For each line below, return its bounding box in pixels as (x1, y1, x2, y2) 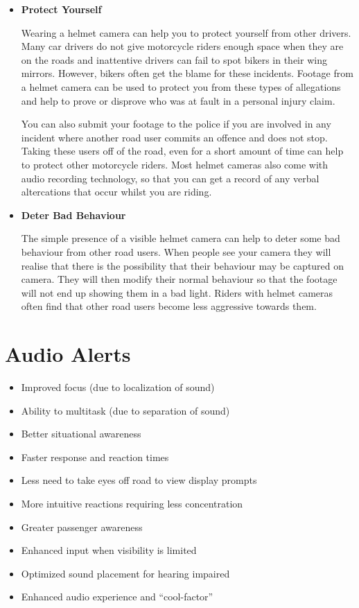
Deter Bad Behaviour (21, 207, 126, 222)
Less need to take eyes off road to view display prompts (21, 473, 257, 487)
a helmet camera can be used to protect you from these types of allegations (21, 79, 341, 94)
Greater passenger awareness (21, 519, 143, 534)
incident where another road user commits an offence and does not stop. (21, 130, 328, 144)
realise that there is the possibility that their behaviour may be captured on (21, 258, 344, 272)
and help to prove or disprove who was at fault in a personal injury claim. (21, 93, 335, 107)
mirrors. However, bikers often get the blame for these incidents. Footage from (21, 66, 353, 80)
